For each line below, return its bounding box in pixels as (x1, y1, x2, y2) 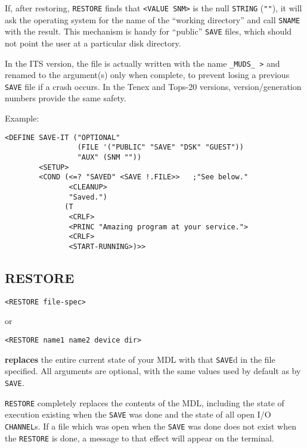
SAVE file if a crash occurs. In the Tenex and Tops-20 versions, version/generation (5, 80, 302, 92)
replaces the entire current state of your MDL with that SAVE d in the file (5, 353, 275, 365)
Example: (5, 112, 39, 125)
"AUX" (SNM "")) (77, 153, 142, 161)
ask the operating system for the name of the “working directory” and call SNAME (5, 13, 300, 26)
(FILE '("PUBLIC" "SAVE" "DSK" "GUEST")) (77, 143, 244, 152)
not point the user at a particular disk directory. (5, 36, 181, 49)
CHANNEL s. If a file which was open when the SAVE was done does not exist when (5, 419, 296, 432)
